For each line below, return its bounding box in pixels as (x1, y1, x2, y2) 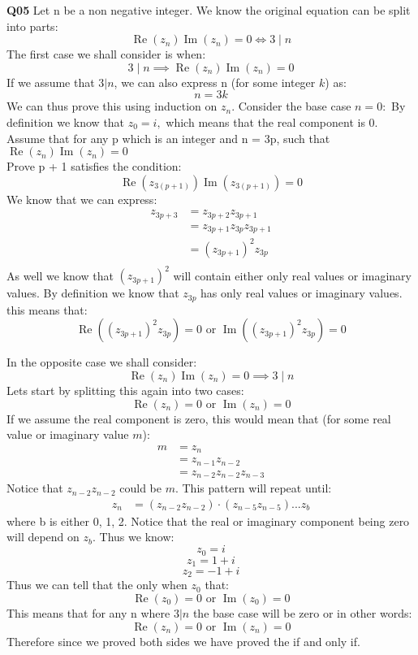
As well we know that (6, 267, 114, 284)
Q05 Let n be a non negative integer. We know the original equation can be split (6, 2, 411, 18)
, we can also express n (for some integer (114, 73, 316, 90)
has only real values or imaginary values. (200, 284, 403, 301)
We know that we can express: (6, 190, 157, 207)
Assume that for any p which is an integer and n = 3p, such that (6, 129, 330, 146)
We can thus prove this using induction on (6, 98, 218, 115)
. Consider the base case (231, 98, 351, 115)
